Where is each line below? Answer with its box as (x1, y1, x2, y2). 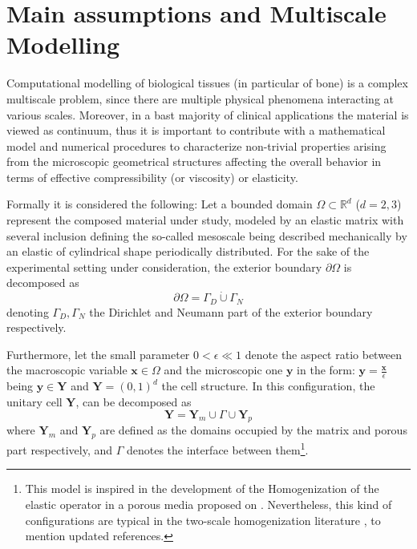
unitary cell (6, 393, 63, 410)
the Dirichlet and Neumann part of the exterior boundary (89, 303, 373, 320)
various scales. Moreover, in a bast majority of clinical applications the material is (6, 106, 409, 123)
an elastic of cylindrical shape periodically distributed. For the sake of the (6, 243, 370, 260)
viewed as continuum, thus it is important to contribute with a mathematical (6, 122, 386, 139)
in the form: (297, 361, 355, 378)
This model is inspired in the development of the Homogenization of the (25, 480, 379, 497)
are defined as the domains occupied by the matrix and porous (99, 422, 407, 438)
